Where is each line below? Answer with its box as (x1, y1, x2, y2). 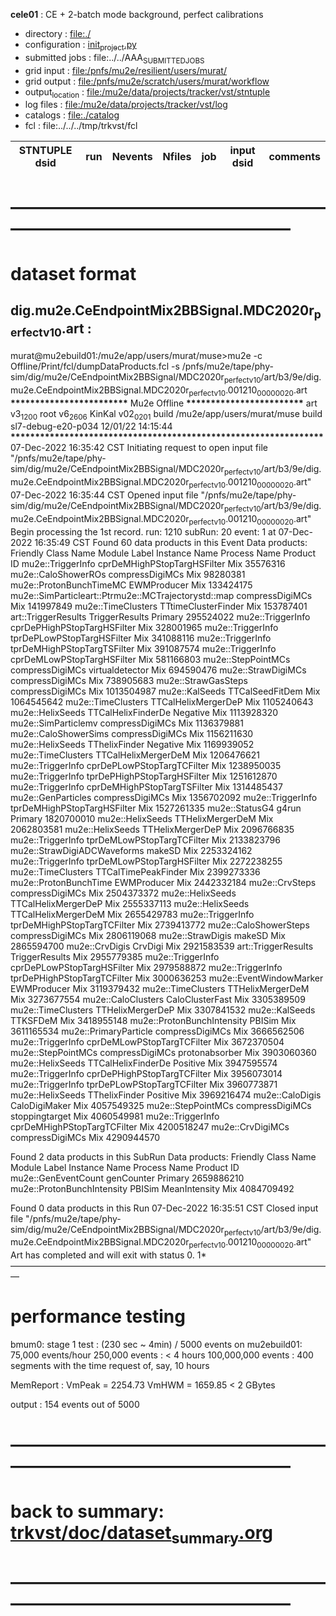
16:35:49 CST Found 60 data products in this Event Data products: (34, 536, 308, 548)
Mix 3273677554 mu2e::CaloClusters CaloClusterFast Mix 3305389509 (10, 993, 306, 1005)
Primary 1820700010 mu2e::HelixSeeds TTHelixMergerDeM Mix (10, 812, 274, 824)
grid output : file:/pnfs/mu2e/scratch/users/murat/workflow (24, 75, 270, 87)
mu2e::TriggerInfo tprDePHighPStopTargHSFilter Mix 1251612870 (10, 770, 278, 782)
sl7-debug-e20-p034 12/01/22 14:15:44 (10, 420, 173, 433)
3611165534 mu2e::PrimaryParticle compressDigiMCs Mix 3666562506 (10, 1025, 305, 1037)
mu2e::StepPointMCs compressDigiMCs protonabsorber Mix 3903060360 (10, 1046, 317, 1058)
